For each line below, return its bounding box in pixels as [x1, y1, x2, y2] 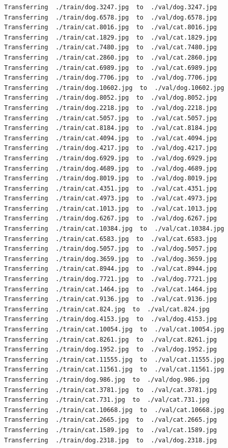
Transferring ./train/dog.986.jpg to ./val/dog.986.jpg [4, 376, 210, 383]
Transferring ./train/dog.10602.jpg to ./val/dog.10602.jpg [4, 84, 224, 91]
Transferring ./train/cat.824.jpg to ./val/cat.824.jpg [4, 305, 210, 313]
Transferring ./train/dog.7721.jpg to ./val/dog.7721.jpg [4, 275, 217, 283]
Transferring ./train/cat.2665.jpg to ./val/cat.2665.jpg [4, 416, 217, 424]
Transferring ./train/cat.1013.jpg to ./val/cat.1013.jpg [4, 204, 217, 212]
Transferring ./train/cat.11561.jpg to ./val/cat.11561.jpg [4, 366, 224, 374]
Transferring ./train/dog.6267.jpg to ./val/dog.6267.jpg [4, 215, 217, 222]
